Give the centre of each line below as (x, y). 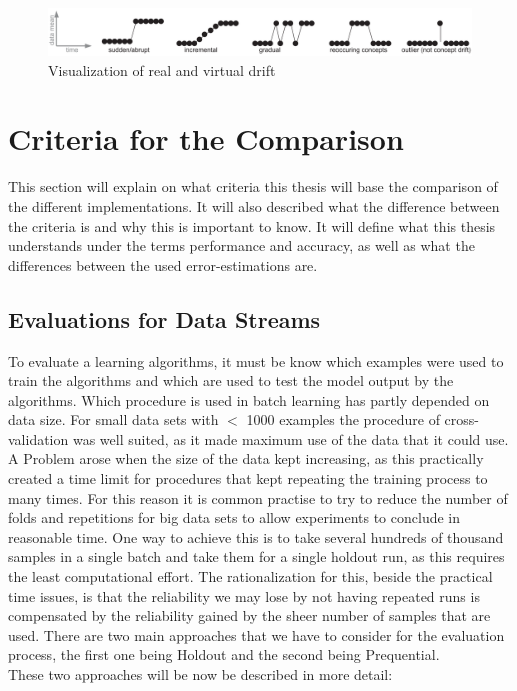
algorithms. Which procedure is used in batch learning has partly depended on (249, 399)
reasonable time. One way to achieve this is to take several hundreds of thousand (256, 536)
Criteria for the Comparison (206, 138)
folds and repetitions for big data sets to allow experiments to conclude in (234, 517)
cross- (461, 419)
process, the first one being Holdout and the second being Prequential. (224, 654)
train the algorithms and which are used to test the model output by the (231, 380)
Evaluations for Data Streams (164, 318)
